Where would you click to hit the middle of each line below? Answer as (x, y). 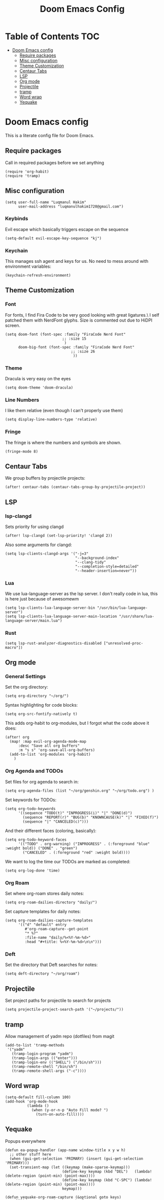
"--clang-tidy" (91, 562)
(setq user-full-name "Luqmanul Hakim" (46, 202)
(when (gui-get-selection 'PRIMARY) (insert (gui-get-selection (76, 1158)
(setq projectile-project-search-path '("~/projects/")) (64, 1010)
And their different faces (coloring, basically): (51, 831)
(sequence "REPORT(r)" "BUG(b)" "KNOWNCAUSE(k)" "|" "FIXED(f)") (91, 817)
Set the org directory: (26, 687)
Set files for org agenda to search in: (42, 782)
